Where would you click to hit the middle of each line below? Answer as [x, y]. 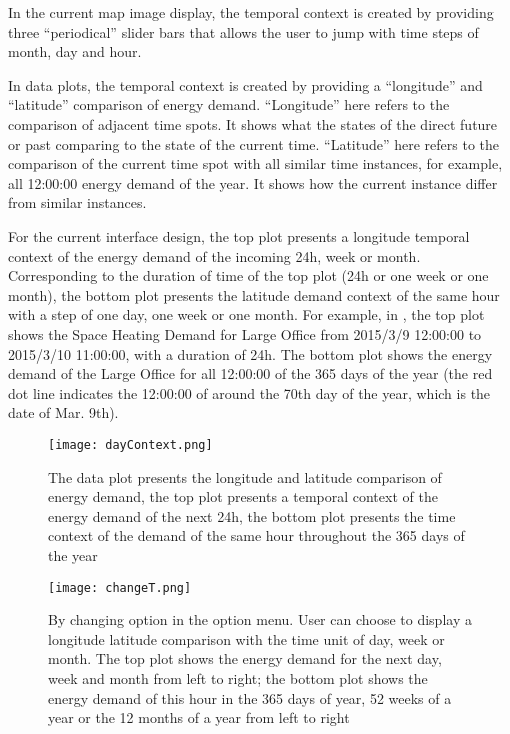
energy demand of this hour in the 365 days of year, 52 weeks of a [250, 697]
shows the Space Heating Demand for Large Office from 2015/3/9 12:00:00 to [245, 333]
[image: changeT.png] [120, 587]
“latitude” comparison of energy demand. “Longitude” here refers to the [229, 104]
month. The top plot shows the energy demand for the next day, [245, 658]
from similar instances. [77, 202]
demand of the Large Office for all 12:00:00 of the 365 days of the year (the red [250, 373]
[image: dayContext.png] [130, 444]
